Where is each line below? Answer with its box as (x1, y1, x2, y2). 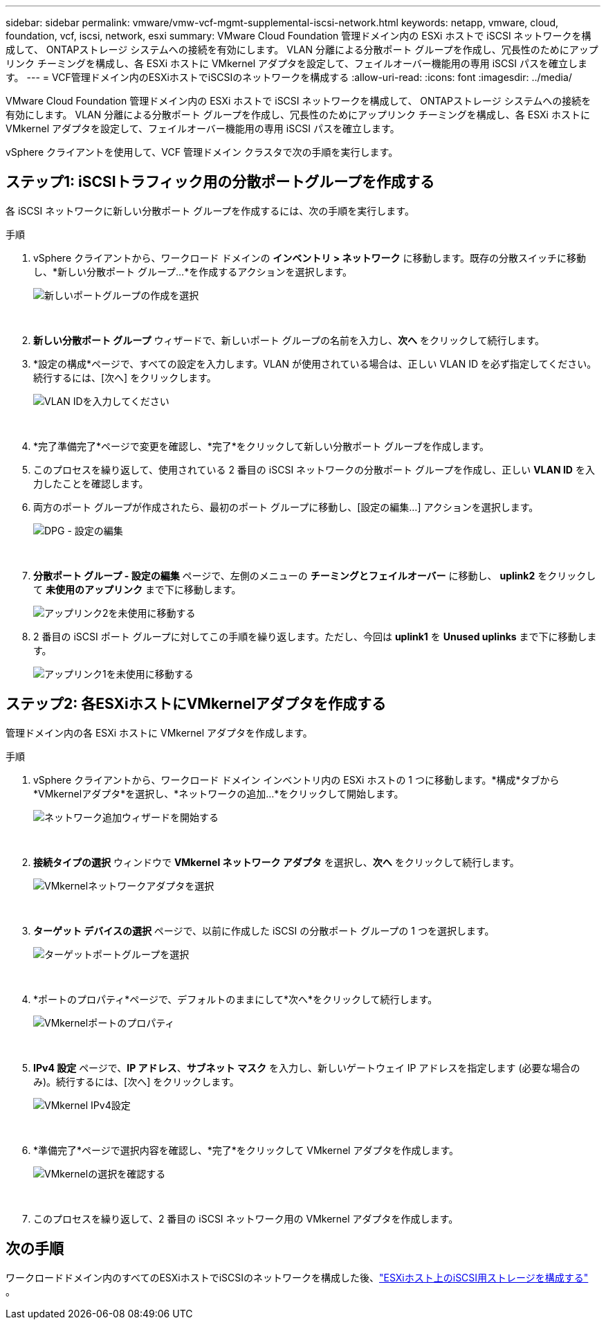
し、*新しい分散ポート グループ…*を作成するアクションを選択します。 (33, 265, 353, 278)
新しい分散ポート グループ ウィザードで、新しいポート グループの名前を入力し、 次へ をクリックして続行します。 (33, 334, 545, 346)
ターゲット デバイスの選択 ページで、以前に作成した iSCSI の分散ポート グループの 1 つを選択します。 (33, 924, 495, 937)
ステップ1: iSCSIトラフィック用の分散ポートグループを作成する (6, 173, 434, 191)
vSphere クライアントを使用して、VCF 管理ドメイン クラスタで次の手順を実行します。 (6, 146, 398, 158)
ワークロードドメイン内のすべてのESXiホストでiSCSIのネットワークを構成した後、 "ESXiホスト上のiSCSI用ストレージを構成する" (6, 1271, 589, 1283)
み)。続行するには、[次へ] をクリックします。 (33, 1075, 239, 1088)
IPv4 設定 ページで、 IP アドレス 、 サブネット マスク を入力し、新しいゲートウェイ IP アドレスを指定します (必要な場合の (33, 1061, 580, 1074)
